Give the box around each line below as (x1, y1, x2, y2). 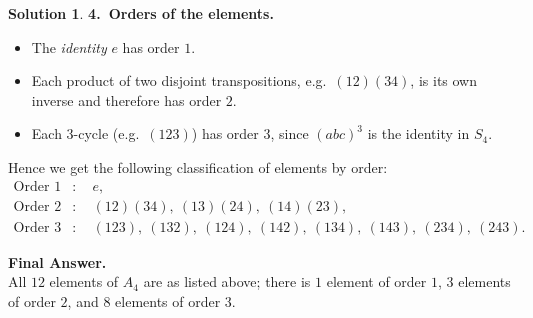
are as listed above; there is (143, 271, 311, 292)
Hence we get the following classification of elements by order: (8, 156, 388, 177)
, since (270, 123, 309, 144)
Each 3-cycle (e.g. (31, 123, 140, 144)
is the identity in (367, 123, 470, 144)
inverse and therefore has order (31, 89, 222, 110)
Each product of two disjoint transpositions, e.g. (31, 70, 327, 91)
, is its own (410, 70, 477, 91)
